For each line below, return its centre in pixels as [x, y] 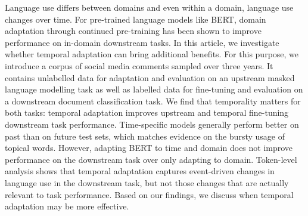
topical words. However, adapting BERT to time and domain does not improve [149, 148]
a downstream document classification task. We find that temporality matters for [153, 101]
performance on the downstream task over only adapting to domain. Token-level [151, 159]
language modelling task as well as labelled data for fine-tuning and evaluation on [154, 89]
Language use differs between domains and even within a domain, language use [149, 7]
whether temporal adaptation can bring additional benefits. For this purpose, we [152, 54]
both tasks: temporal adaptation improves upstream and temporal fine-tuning [147, 112]
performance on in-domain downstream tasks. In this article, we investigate [142, 42]
